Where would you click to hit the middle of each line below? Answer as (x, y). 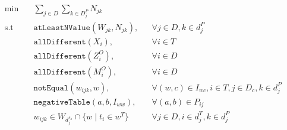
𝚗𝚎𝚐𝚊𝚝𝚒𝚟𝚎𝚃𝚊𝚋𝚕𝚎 (62, 102)
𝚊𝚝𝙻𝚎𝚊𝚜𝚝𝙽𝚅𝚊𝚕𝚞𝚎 (62, 27)
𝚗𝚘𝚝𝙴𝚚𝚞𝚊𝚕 (51, 88)
